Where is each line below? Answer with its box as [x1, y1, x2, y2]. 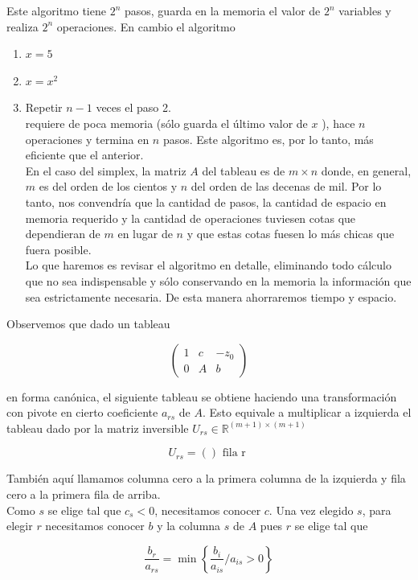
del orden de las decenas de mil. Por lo [191, 178, 382, 195]
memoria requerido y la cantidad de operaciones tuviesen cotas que [25, 209, 356, 226]
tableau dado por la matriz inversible [6, 419, 189, 436]
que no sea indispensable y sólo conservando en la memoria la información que [25, 272, 412, 289]
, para [362, 501, 391, 518]
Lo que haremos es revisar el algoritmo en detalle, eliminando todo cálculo [25, 257, 391, 274]
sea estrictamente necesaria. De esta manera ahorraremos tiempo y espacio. [25, 288, 397, 305]
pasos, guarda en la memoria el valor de [124, 2, 321, 19]
